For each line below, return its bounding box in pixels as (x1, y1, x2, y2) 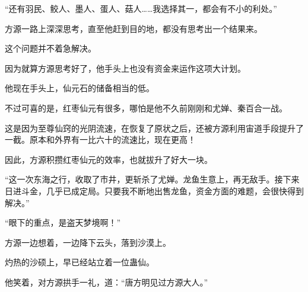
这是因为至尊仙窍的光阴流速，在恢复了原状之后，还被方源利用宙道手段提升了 (5, 121, 304, 134)
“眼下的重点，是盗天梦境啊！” (5, 216, 121, 229)
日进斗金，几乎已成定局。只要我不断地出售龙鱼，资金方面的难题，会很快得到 (5, 184, 304, 197)
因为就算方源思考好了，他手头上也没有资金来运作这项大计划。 (5, 62, 246, 74)
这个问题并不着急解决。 (5, 42, 96, 54)
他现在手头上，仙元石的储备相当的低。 (5, 82, 154, 94)
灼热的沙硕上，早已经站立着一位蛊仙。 (5, 256, 154, 268)
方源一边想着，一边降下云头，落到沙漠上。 (5, 236, 171, 248)
